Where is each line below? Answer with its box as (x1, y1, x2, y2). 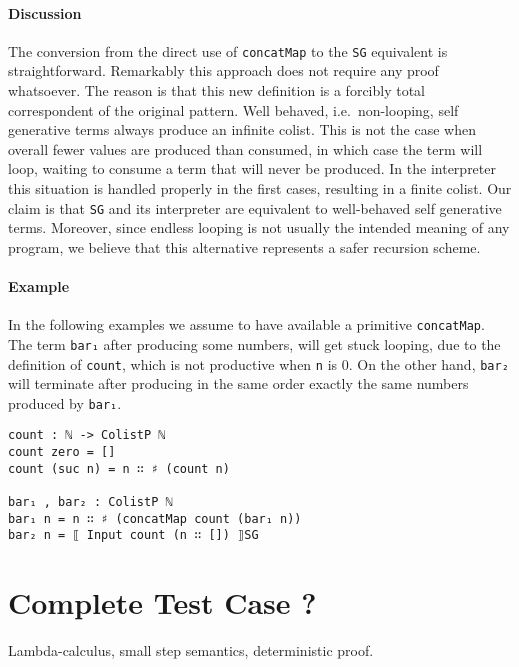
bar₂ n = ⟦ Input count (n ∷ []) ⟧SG (8, 528, 259, 543)
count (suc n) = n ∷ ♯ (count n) (8, 461, 230, 476)
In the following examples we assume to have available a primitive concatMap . (8, 314, 485, 335)
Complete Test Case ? (8, 582, 317, 623)
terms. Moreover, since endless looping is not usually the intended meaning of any (8, 217, 510, 238)
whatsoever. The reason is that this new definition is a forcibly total (8, 80, 426, 101)
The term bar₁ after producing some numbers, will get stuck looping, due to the (8, 333, 501, 354)
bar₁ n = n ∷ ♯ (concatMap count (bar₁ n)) (8, 511, 302, 526)
